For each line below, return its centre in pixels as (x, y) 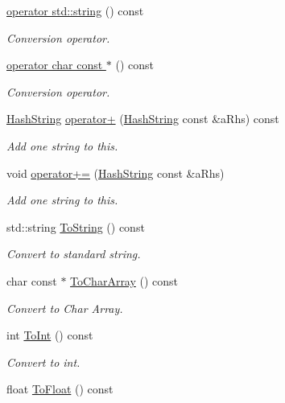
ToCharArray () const (124, 280)
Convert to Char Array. (65, 308)
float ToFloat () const (60, 389)
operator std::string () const (75, 10)
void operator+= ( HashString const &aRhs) (116, 173)
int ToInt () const (50, 335)
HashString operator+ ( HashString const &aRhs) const (143, 119)
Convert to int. (43, 362)
